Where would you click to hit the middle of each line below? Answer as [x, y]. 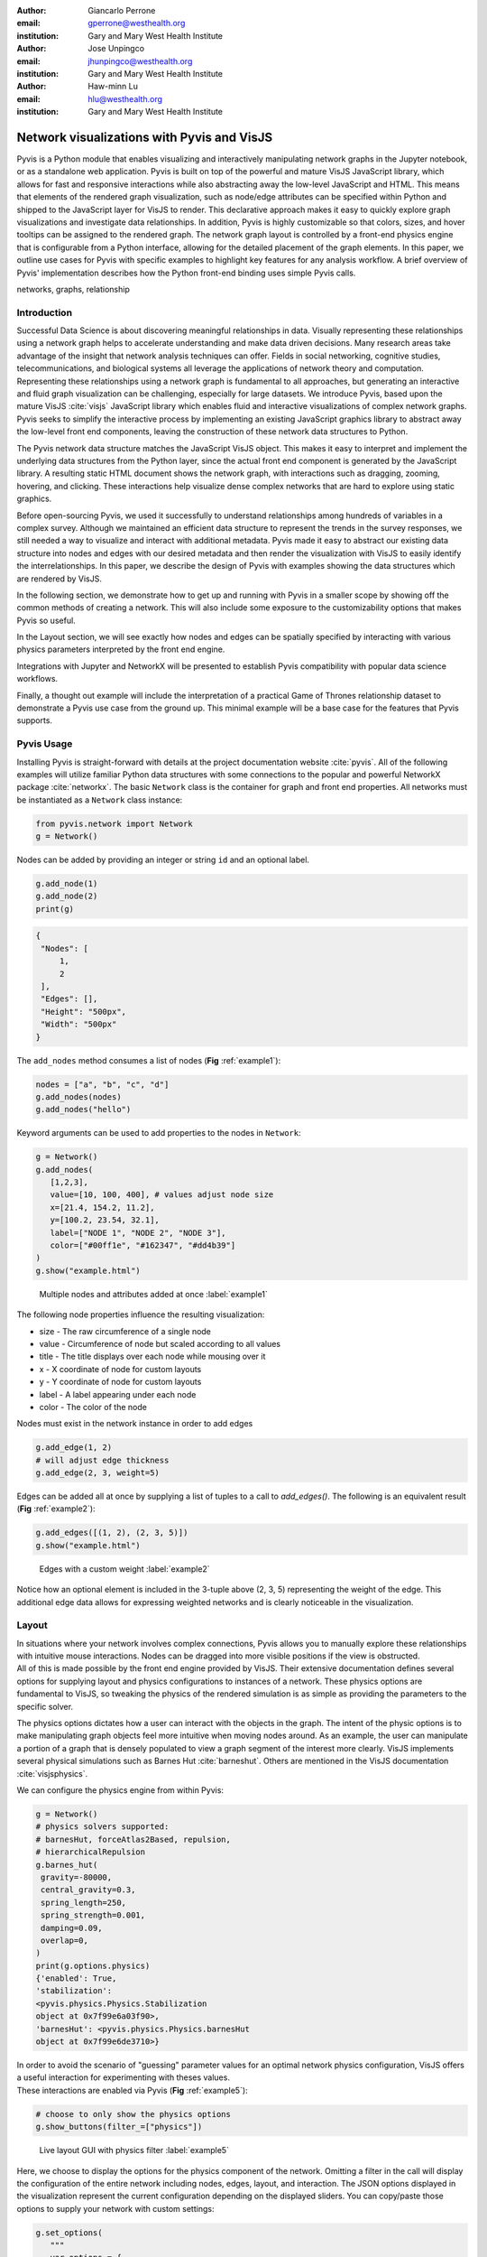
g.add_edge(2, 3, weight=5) [97, 1473]
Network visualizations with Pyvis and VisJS [145, 137]
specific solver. [45, 1706]
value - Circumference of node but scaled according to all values [160, 1343]
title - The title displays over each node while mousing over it [152, 1356]
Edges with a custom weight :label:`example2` [125, 1569]
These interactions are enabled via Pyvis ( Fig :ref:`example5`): [132, 2090]
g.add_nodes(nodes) [78, 1096]
